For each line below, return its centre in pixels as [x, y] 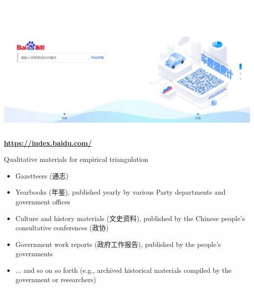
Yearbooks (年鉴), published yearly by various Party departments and [120, 192]
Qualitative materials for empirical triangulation [76, 159]
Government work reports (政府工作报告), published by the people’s [118, 244]
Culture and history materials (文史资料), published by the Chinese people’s [130, 218]
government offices [43, 201]
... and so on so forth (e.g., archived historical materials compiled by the [124, 270]
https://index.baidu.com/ [48, 143]
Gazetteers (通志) [42, 175]
